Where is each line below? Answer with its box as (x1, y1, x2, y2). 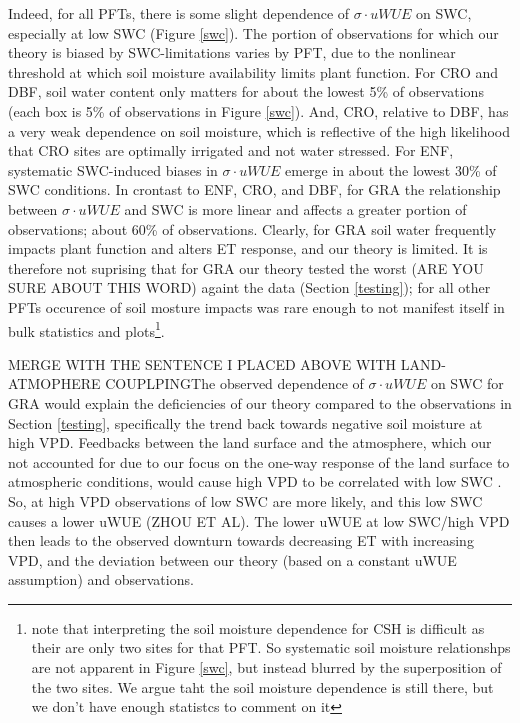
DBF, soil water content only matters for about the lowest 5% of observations (8, 81, 484, 102)
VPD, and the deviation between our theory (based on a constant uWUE (8, 549, 457, 570)
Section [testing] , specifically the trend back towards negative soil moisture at (8, 412, 483, 433)
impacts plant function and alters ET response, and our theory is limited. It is (8, 238, 488, 259)
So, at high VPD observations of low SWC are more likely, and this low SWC (8, 490, 483, 511)
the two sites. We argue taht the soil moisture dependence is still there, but (31, 676, 494, 697)
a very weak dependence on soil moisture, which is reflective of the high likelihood (8, 120, 510, 141)
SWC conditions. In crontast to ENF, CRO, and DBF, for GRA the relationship (8, 179, 501, 200)
